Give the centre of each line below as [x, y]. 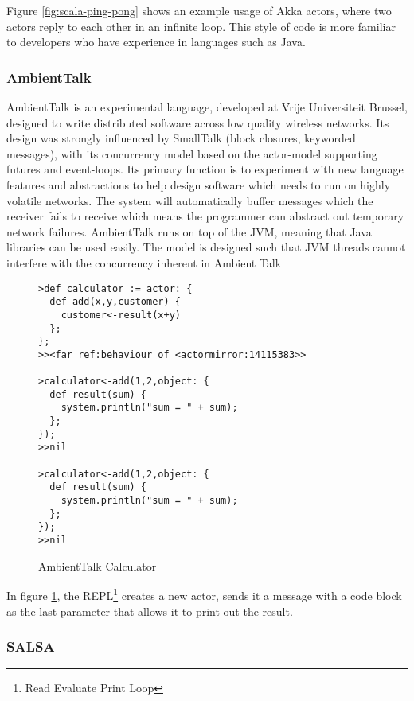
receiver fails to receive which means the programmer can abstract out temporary [205, 216]
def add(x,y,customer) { [115, 302]
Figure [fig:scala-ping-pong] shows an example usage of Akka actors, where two [199, 10]
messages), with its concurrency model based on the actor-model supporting [192, 153]
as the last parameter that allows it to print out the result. [150, 611]
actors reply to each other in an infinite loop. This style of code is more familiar [201, 26]
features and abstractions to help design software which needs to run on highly [199, 184]
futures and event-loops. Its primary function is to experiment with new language [205, 169]
